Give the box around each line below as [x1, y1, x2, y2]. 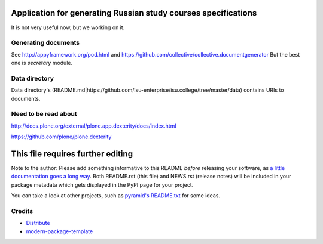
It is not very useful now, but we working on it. [11, 24, 125, 31]
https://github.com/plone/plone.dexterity [11, 133, 112, 140]
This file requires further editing [11, 149, 133, 159]
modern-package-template [26, 227, 93, 235]
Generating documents [11, 39, 80, 47]
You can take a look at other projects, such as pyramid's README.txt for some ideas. [11, 192, 221, 199]
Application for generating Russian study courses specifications [11, 8, 257, 18]
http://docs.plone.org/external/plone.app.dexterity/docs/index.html [11, 122, 176, 129]
